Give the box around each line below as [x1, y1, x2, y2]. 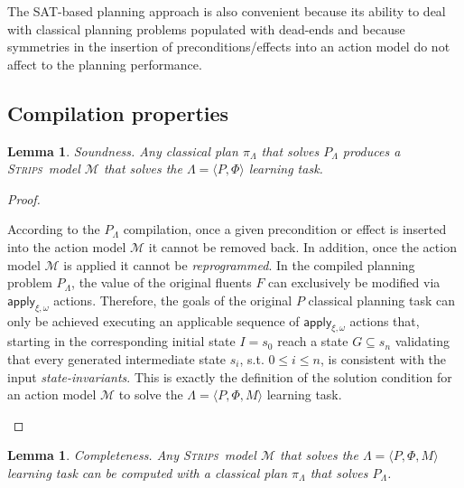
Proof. [7, 189, 41, 208]
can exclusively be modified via [268, 273, 441, 292]
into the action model [7, 237, 126, 256]
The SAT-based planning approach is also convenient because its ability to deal [7, 2, 446, 20]
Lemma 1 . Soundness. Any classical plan [7, 141, 238, 160]
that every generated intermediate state [7, 349, 227, 368]
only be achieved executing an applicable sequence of [7, 311, 300, 330]
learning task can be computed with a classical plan [7, 463, 288, 482]
